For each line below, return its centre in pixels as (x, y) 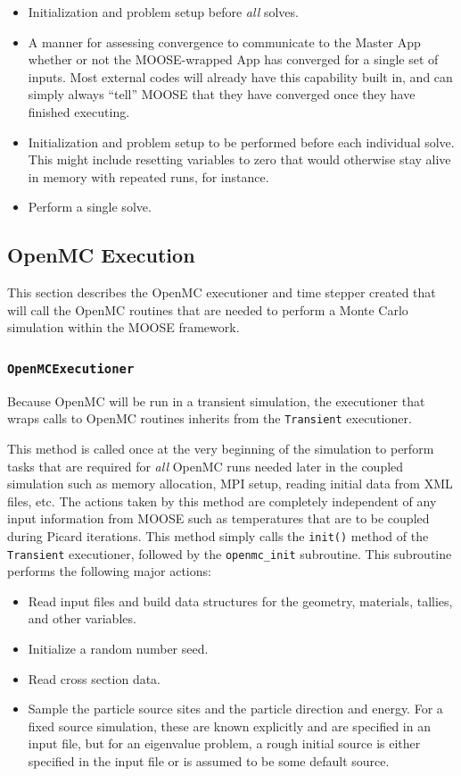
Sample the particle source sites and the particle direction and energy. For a (235, 709)
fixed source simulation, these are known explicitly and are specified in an (229, 726)
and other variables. (82, 618)
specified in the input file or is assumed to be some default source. (209, 760)
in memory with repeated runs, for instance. (148, 176)
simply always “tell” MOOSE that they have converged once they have (222, 94)
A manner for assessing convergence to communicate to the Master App (224, 42)
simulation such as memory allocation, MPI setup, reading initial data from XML (230, 484)
